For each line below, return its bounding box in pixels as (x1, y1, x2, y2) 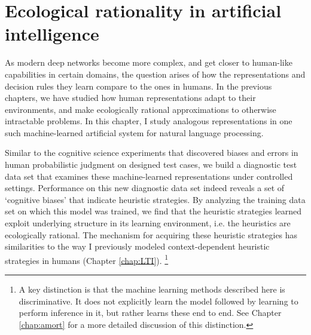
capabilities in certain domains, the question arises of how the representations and (5, 67, 306, 80)
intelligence (5, 21, 99, 46)
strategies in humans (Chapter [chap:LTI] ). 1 (5, 252, 169, 266)
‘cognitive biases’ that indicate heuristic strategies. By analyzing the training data (5, 193, 306, 205)
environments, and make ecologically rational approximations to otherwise (5, 103, 276, 115)
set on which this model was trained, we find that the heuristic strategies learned (5, 205, 302, 217)
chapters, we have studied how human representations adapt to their (5, 91, 256, 104)
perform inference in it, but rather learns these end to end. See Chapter (19, 306, 282, 319)
